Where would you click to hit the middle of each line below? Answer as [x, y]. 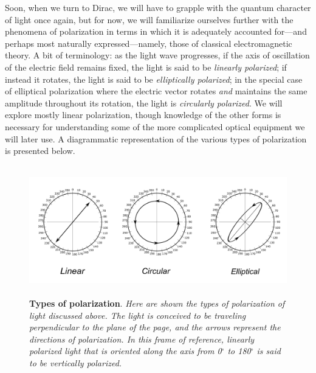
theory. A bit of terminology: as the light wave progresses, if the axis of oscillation [157, 55]
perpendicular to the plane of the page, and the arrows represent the [155, 327]
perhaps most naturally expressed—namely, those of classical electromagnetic [149, 43]
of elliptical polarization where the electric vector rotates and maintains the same [156, 91]
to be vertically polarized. [76, 362]
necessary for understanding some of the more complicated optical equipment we [155, 126]
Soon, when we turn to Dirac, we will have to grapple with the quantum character [158, 7]
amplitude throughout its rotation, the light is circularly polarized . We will [144, 103]
